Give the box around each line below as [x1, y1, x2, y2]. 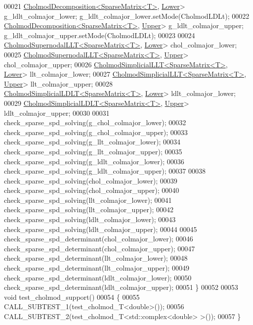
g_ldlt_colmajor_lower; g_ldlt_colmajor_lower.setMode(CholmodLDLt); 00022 [4, 10, 250, 21]
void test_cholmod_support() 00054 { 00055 [4, 291, 140, 302]
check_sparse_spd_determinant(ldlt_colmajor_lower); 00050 [4, 272, 192, 282]
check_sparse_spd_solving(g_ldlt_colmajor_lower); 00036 [4, 156, 184, 166]
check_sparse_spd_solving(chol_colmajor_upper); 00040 [4, 185, 179, 195]
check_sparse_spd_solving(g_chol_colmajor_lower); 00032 [4, 117, 186, 128]
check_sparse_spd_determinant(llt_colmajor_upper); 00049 [4, 263, 189, 273]
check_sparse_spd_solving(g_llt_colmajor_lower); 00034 [4, 137, 181, 147]
